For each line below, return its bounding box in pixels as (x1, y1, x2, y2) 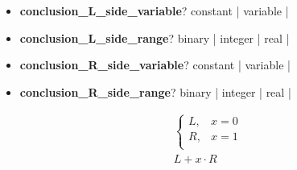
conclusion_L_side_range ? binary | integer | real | (19, 29, 290, 46)
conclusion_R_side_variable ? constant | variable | (19, 56, 291, 73)
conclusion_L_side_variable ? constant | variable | (19, 2, 289, 19)
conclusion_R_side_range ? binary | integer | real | (19, 83, 291, 100)
